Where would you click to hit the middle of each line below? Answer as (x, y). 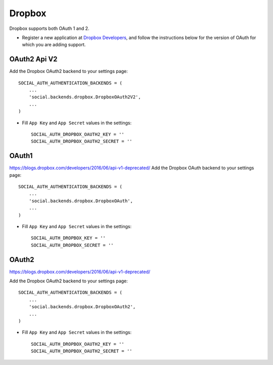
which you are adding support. (54, 45)
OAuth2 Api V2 (33, 59)
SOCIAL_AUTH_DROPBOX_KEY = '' (69, 238)
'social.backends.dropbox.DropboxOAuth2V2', (85, 97)
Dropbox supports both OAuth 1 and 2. (49, 28)
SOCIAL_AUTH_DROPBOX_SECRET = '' (72, 245)
